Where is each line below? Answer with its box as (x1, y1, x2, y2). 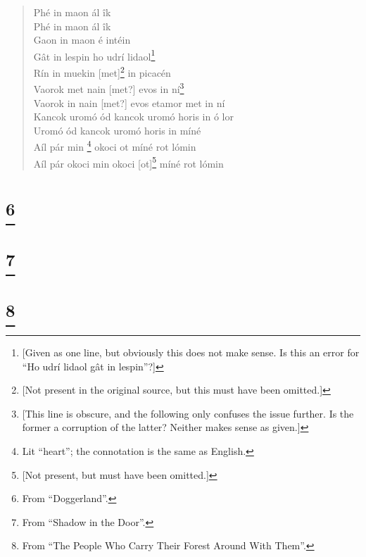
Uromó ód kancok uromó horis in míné (33, 123, 201, 137)
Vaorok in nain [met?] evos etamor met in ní (33, 95, 225, 110)
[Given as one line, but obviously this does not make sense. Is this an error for (22, 345, 360, 360)
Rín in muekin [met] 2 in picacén (33, 63, 171, 80)
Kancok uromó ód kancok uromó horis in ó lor (33, 109, 234, 124)
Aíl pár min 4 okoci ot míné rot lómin (33, 137, 196, 154)
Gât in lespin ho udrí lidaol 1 (33, 46, 156, 63)
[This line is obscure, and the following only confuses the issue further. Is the (22, 406, 354, 420)
